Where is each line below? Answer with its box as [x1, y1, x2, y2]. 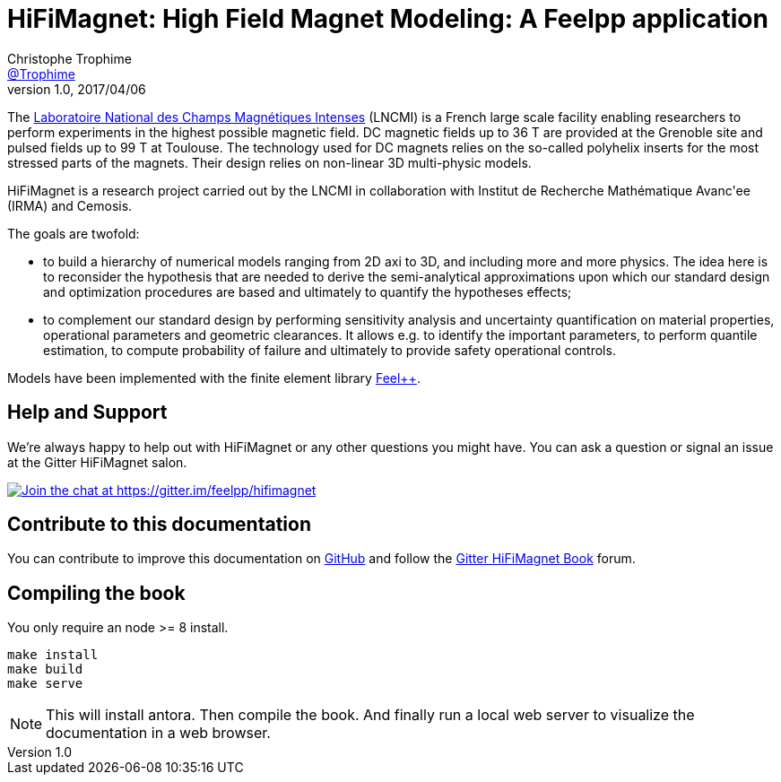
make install [7, 647, 99, 663]
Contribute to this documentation [7, 513, 311, 536]
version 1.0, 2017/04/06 [7, 81, 146, 97]
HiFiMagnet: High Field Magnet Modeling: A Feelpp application [7, 4, 768, 34]
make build [7, 662, 83, 677]
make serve [7, 676, 83, 691]
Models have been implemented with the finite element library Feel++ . [7, 369, 421, 386]
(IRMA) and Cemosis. [7, 197, 133, 213]
